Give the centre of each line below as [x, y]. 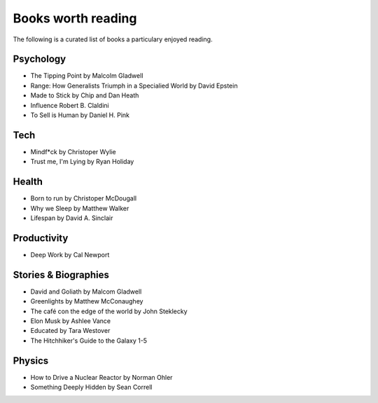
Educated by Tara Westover [70, 331]
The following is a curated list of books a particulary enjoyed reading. [113, 39]
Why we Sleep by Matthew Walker [80, 208]
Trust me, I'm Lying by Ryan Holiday [82, 162]
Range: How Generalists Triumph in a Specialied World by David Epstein [134, 86]
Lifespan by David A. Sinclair [72, 218]
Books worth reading [75, 18]
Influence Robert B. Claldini [70, 105]
